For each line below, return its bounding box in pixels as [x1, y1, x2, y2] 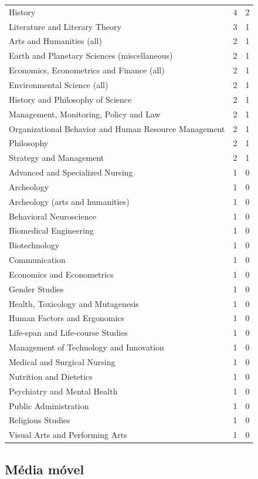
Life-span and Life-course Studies [9, 326, 128, 339]
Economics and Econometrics [9, 268, 114, 280]
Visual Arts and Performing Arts [9, 429, 127, 441]
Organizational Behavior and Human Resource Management [9, 122, 225, 134]
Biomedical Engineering [9, 224, 94, 237]
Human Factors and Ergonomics [9, 312, 125, 324]
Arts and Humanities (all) [9, 35, 102, 47]
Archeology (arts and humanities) [9, 195, 130, 207]
